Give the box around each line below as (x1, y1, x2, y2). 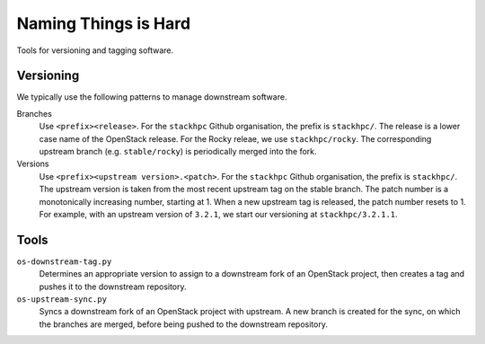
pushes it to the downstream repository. (39, 281, 188, 292)
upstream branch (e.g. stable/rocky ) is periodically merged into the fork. (39, 146, 318, 157)
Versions (16, 158, 49, 170)
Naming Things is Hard (16, 13, 191, 33)
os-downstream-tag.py (16, 256, 112, 267)
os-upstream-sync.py (16, 295, 108, 304)
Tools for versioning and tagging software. (16, 45, 174, 56)
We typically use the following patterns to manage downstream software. (16, 92, 287, 102)
